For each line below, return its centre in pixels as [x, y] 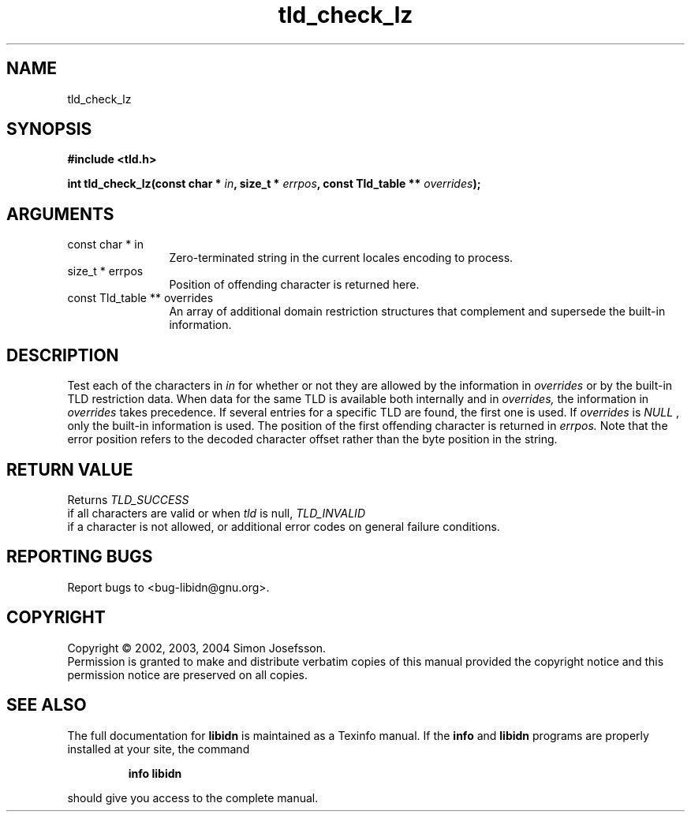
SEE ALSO [47, 705]
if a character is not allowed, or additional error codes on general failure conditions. [284, 526]
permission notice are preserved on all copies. [187, 674]
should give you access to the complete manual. [193, 797]
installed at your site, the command [159, 749]
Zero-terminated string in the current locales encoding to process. [341, 258]
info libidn [155, 773]
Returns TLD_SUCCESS [128, 499]
